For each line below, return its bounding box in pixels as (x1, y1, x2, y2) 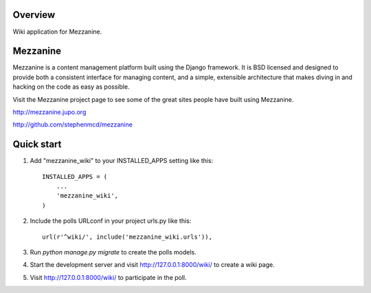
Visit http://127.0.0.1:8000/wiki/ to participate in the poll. (30, 273, 187, 281)
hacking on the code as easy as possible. (12, 83, 130, 91)
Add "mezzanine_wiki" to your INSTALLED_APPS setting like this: (30, 157, 214, 165)
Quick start (12, 138, 62, 151)
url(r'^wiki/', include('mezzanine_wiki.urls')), (42, 232, 213, 241)
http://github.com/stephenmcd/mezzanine (12, 120, 133, 129)
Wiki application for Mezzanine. (12, 28, 102, 36)
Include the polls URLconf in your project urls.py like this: (30, 217, 192, 225)
